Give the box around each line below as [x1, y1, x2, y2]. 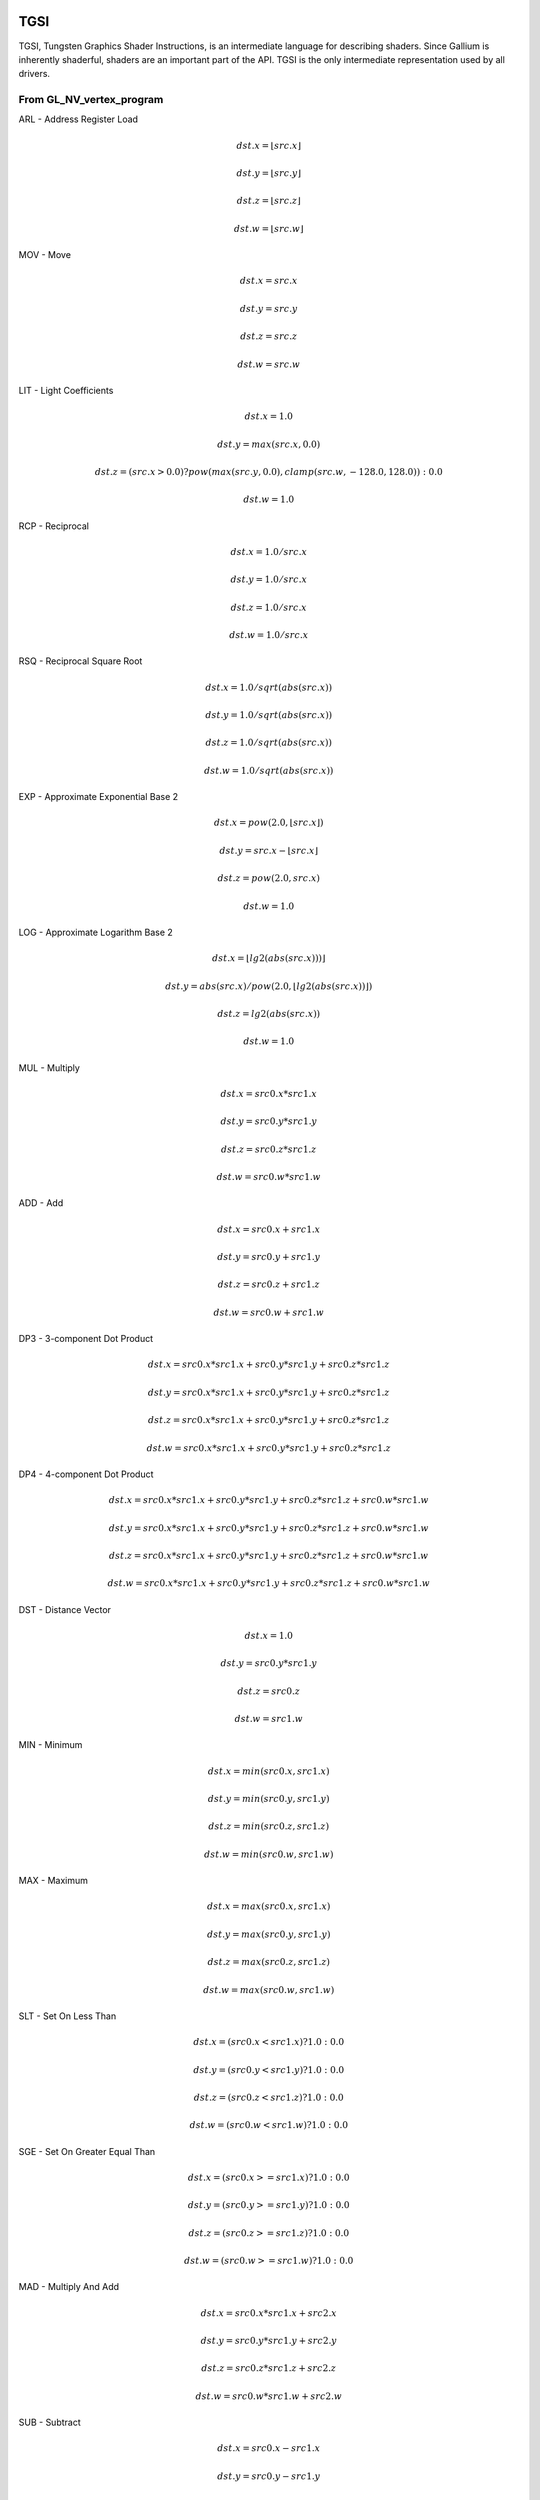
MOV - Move [18, 249, 72, 261]
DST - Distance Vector [18, 1603, 112, 1615]
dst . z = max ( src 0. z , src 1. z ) [207, 1956, 330, 1968]
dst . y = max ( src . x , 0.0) [216, 438, 321, 450]
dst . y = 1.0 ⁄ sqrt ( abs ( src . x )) [205, 710, 333, 721]
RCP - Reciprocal [18, 520, 90, 532]
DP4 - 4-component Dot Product [18, 1468, 154, 1480]
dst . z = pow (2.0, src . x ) [217, 873, 320, 884]
